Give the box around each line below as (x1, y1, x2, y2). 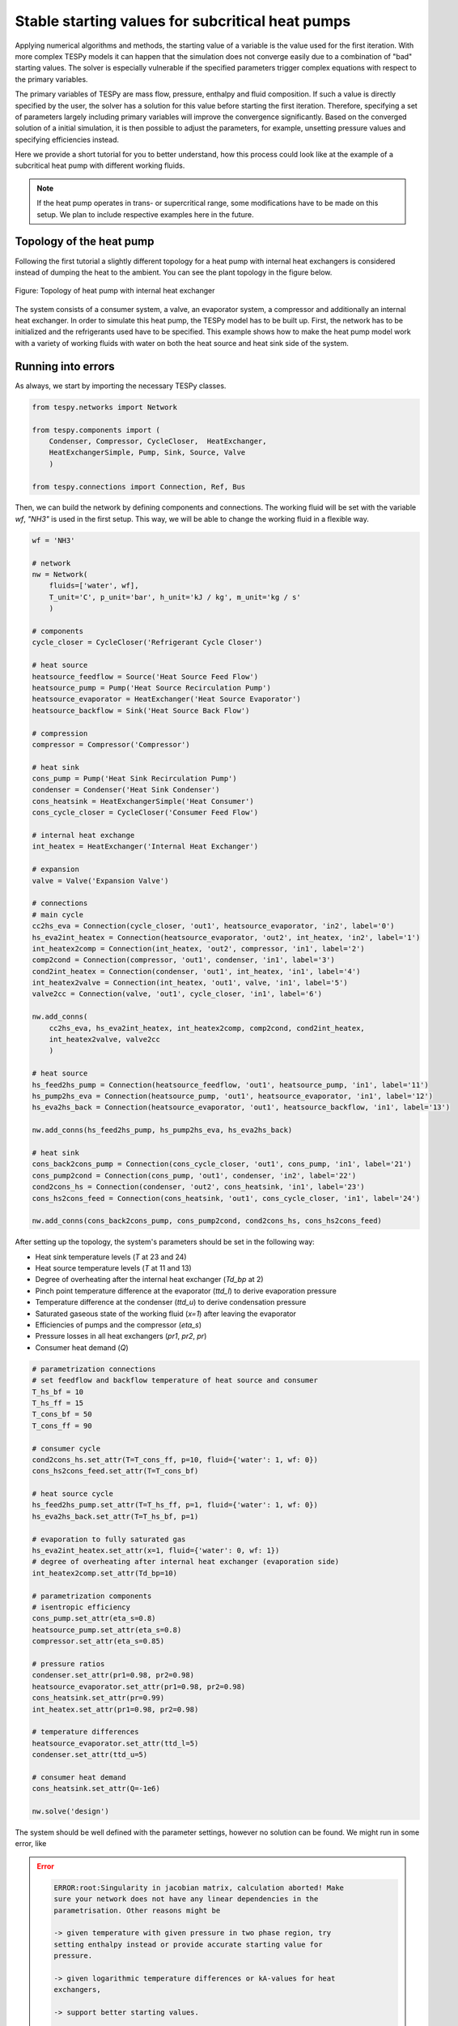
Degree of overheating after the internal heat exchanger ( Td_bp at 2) (35, 1275, 264, 1284)
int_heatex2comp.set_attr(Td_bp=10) (32, 1568, 178, 1578)
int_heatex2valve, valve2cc (49, 1035, 161, 1045)
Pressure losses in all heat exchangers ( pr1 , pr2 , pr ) (35, 1331, 207, 1341)
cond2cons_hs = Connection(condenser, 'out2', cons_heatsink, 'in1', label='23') (32, 1182, 366, 1191)
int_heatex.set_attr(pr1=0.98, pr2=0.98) (32, 1704, 199, 1714)
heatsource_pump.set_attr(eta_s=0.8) (32, 1625, 182, 1635)
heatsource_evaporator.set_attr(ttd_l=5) (32, 1738, 199, 1748)
